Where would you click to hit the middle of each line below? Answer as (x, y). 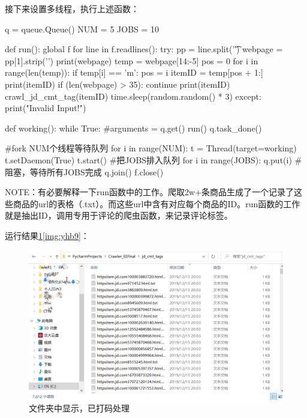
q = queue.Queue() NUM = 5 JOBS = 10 (82, 29)
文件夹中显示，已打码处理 (79, 408)
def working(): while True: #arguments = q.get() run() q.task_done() (133, 128)
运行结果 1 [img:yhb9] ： (47, 235)
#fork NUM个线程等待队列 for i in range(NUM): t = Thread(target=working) (151, 148)
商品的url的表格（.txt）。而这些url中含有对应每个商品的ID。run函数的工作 (156, 203)
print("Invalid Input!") (46, 108)
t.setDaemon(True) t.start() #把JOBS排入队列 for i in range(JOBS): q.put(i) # (153, 159)
